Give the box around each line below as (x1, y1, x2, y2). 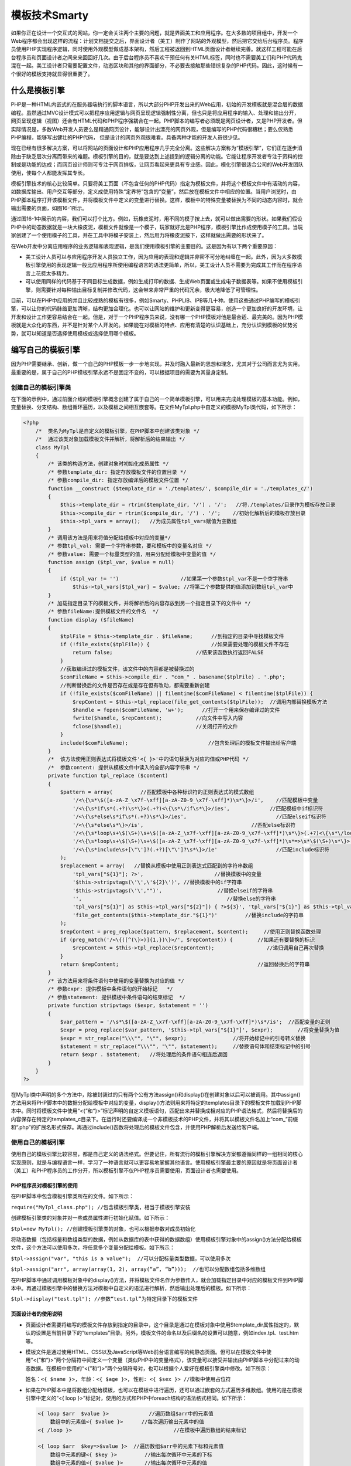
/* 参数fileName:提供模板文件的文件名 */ (47, 608, 159, 615)
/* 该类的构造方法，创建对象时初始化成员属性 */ (47, 460, 169, 467)
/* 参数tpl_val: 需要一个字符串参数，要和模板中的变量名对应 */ (47, 542, 212, 549)
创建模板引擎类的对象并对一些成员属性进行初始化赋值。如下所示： (11, 1214, 170, 1221)
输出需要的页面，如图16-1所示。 (11, 205, 88, 212)
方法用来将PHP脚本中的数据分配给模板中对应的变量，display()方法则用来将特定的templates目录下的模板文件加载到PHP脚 (11, 1099, 302, 1106)
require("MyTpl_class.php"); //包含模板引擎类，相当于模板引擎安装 (11, 1204, 191, 1210)
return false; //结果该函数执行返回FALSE (72, 649, 264, 656)
